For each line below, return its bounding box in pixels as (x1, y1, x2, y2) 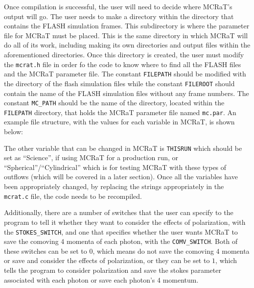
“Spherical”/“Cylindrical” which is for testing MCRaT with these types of (4, 162, 227, 172)
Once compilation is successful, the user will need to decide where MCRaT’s (4, 1, 232, 11)
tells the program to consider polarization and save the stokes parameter (4, 265, 221, 275)
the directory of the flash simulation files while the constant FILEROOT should (4, 78, 235, 88)
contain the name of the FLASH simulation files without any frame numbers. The (4, 88, 249, 98)
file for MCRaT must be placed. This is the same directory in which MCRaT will (4, 30, 248, 40)
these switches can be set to (4, 245, 87, 256)
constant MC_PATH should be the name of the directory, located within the (4, 97, 225, 108)
